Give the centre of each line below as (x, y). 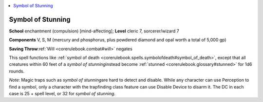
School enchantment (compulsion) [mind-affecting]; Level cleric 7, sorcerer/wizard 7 (94, 31)
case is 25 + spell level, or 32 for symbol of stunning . (62, 94)
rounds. (17, 71)
